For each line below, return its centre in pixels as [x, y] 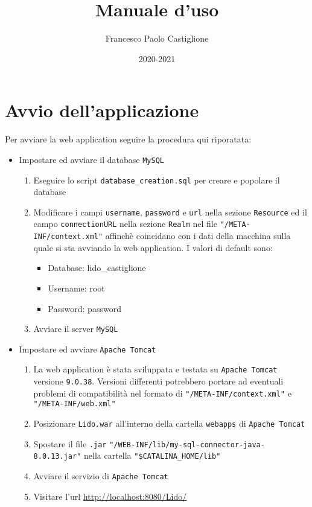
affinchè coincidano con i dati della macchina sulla [198, 236]
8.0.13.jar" [57, 457]
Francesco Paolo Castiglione [157, 38]
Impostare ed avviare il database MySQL [91, 159]
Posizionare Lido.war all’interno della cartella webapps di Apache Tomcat [169, 423]
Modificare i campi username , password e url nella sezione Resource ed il [170, 212]
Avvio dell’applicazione [102, 110]
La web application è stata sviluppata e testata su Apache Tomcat [155, 369]
